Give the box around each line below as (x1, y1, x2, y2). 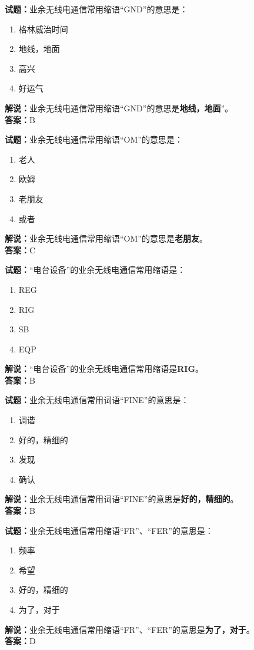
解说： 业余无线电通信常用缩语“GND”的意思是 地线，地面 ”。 (5, 101, 233, 114)
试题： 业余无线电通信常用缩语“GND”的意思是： (5, 3, 188, 15)
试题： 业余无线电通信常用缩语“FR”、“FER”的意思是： (5, 524, 213, 536)
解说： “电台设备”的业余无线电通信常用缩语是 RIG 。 (5, 362, 204, 375)
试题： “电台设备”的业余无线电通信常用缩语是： (5, 263, 186, 276)
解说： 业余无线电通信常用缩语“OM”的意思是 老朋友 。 (5, 232, 208, 245)
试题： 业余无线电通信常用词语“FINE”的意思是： (5, 394, 189, 406)
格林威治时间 (18, 22, 68, 35)
